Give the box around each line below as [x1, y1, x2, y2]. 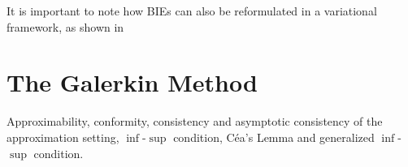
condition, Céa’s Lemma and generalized [173, 128, 375, 145]
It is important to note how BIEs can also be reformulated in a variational [7, 2, 377, 19]
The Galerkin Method [7, 66, 258, 99]
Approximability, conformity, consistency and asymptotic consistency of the [7, 113, 383, 130]
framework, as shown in [7, 18, 124, 35]
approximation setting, [7, 128, 119, 145]
